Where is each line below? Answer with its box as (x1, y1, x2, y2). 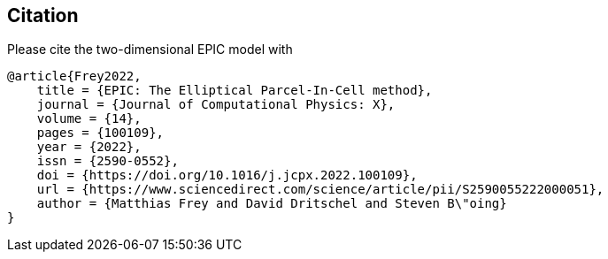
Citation (7, 4, 79, 27)
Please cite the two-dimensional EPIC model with (7, 42, 293, 57)
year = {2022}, (36, 140, 142, 155)
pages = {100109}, (36, 126, 165, 141)
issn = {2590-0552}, (36, 154, 179, 169)
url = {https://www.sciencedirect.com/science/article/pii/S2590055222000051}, (36, 182, 604, 197)
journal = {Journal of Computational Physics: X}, (36, 97, 396, 112)
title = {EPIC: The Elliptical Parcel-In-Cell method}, (36, 83, 433, 98)
